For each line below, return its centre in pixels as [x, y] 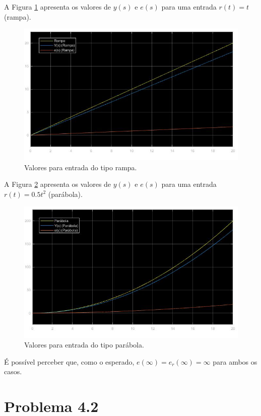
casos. [13, 371]
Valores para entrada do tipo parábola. [84, 345]
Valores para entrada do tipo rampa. [81, 167]
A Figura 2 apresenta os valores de [58, 184]
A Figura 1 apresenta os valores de [58, 7]
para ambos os [235, 361]
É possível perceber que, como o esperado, [69, 361]
